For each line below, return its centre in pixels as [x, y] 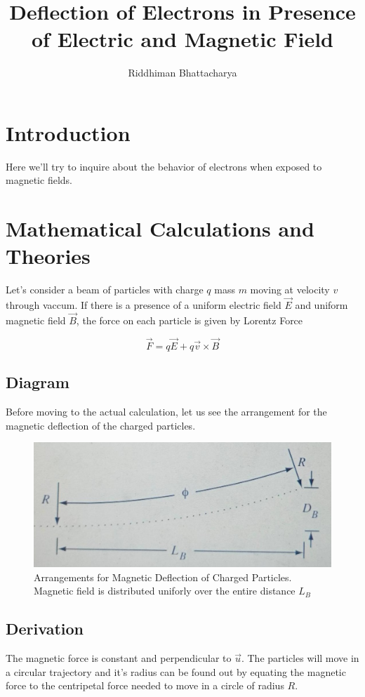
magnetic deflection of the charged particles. [101, 425]
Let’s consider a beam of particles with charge [105, 290]
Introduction [68, 132]
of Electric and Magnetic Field [182, 39]
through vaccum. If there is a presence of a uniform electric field [144, 305]
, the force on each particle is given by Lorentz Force [190, 320]
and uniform [321, 305]
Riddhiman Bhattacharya [182, 73]
